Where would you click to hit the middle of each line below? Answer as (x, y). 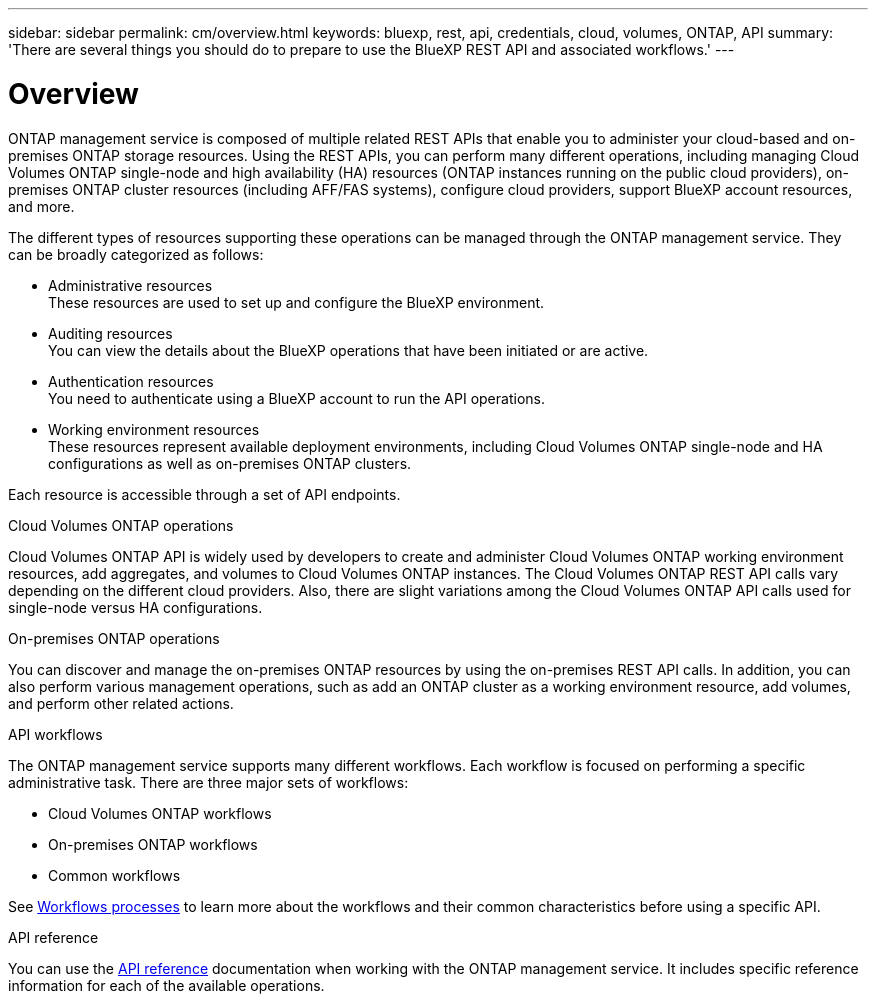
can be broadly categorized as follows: (136, 254)
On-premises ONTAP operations (114, 638)
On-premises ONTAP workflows (153, 844)
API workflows (55, 734)
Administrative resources (130, 285)
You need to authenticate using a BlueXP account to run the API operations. (296, 398)
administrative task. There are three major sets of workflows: (208, 782)
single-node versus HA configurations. (135, 607)
